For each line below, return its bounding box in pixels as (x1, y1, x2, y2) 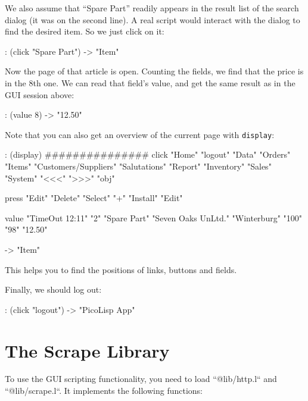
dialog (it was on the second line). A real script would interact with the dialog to (5, 13, 300, 26)
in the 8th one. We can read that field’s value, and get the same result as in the (5, 76, 295, 89)
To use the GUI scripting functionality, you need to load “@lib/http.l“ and (5, 372, 277, 385)
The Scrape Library (5, 338, 170, 362)
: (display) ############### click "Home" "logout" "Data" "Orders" (5, 148, 291, 161)
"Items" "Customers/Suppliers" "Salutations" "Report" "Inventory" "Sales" (5, 160, 272, 172)
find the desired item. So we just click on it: (5, 25, 164, 37)
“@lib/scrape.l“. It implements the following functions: (5, 384, 203, 397)
